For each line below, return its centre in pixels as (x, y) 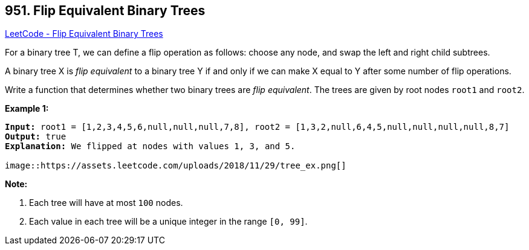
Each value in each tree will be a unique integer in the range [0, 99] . (168, 222)
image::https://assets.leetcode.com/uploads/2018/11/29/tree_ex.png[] (176, 166)
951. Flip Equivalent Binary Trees (105, 11)
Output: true (36, 137)
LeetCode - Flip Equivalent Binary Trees (84, 34)
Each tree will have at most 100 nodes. (106, 203)
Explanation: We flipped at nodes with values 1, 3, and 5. (150, 146)
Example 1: (27, 109)
